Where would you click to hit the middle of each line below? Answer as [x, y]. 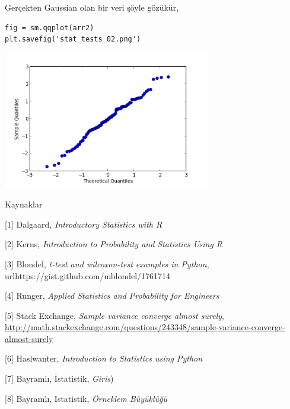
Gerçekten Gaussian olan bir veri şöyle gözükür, [92, 7]
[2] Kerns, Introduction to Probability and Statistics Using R [114, 244]
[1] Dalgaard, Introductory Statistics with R [84, 224]
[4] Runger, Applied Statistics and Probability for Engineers [112, 295]
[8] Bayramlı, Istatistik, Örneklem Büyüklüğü [86, 398]
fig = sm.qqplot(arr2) [50, 28]
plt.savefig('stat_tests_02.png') [73, 39]
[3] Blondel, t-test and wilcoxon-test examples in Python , [107, 263]
